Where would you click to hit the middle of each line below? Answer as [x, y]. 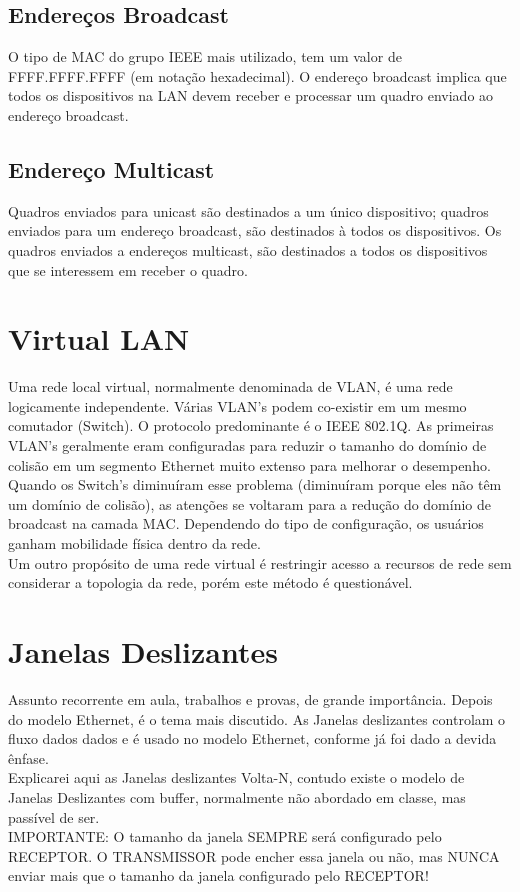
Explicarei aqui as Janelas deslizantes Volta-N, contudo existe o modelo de [236, 777]
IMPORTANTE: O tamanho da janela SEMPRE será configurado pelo [225, 836]
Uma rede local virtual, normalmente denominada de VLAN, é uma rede [230, 386]
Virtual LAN [99, 338]
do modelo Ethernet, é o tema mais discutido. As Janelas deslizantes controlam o [257, 718]
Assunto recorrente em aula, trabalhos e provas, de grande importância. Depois [250, 698]
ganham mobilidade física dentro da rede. [134, 543]
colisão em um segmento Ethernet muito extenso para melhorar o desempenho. [249, 464]
